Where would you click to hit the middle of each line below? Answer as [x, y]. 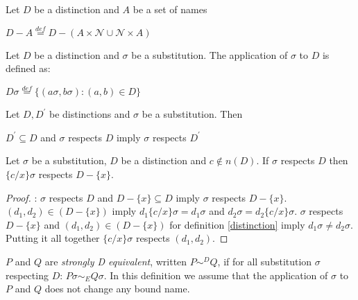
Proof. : [22, 197]
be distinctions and [89, 114]
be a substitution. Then [192, 114]
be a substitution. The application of [210, 54]
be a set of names [170, 9]
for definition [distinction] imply [237, 224]
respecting [27, 275]
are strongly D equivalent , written [116, 261]
